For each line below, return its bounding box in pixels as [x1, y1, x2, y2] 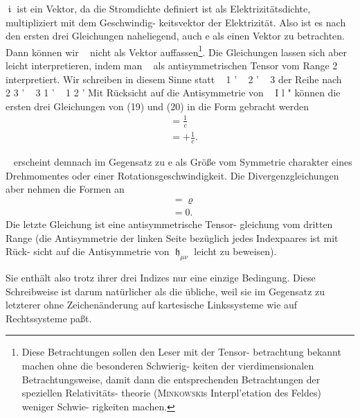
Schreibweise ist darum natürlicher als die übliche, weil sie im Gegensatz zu [6, 284, 325, 298]
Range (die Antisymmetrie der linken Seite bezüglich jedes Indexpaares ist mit [6, 230, 339, 245]
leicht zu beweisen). [194, 244, 277, 259]
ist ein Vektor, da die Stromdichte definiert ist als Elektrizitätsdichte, [17, 1, 311, 15]
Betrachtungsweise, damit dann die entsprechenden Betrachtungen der [21, 372, 321, 386]
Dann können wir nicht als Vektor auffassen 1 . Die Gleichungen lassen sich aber [6, 42, 348, 59]
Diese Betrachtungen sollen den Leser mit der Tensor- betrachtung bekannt [21, 345, 341, 359]
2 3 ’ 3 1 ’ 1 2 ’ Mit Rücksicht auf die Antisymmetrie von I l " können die [6, 85, 341, 100]
